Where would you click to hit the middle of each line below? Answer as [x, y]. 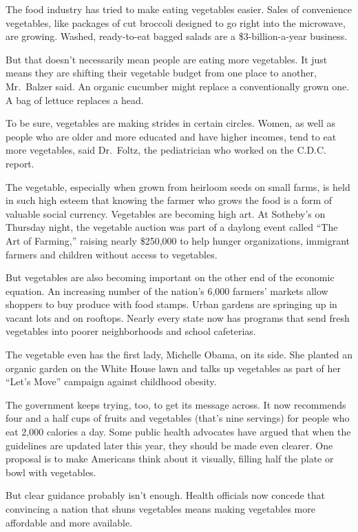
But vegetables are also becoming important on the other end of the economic [170, 277]
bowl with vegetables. [51, 472]
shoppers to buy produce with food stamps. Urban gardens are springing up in [171, 304]
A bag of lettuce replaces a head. [75, 100]
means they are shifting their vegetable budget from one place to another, [161, 73]
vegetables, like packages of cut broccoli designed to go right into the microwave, [176, 22]
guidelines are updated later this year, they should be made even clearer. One [169, 445]
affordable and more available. [69, 522]
